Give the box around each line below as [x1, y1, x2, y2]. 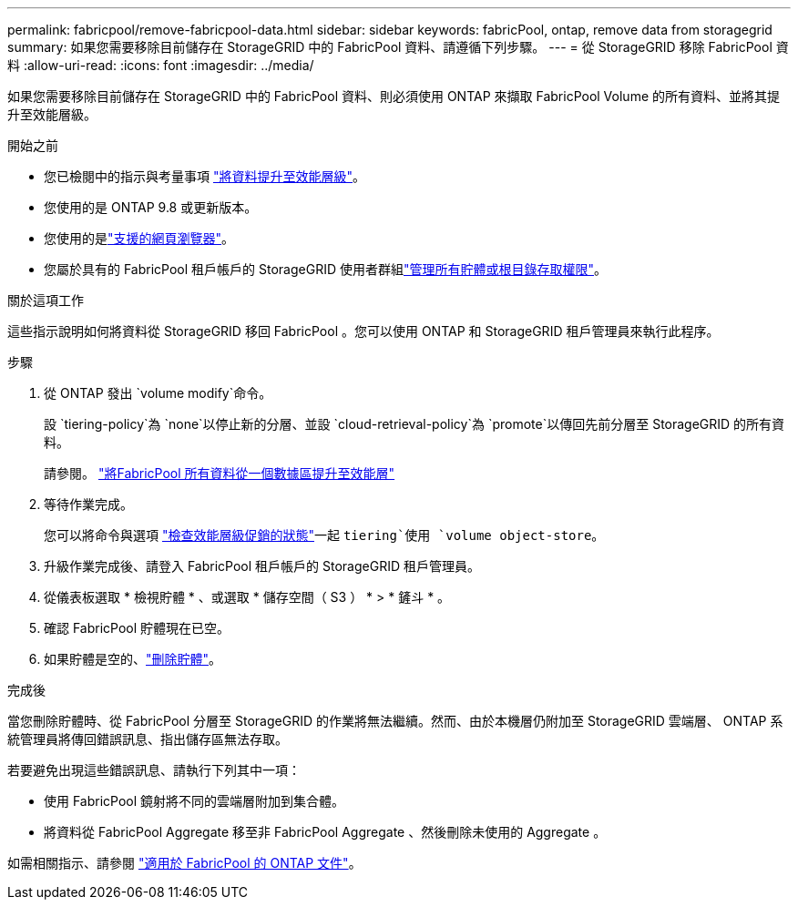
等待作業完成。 [44, 496, 133, 512]
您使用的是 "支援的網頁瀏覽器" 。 [44, 230, 235, 246]
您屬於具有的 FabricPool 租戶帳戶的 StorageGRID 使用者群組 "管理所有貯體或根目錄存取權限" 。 [44, 261, 608, 277]
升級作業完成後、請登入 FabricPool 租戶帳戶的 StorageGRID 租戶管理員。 [44, 558, 480, 574]
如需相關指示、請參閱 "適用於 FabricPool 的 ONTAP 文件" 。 [7, 855, 362, 871]
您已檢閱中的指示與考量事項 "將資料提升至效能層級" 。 [44, 168, 365, 184]
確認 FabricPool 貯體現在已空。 [44, 620, 230, 636]
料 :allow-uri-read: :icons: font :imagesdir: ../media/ [7, 57, 314, 73]
